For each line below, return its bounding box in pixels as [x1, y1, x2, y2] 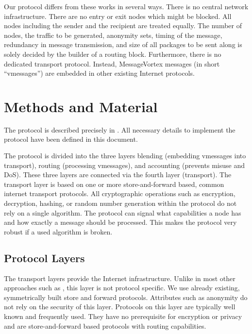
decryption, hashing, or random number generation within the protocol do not [4, 198, 237, 208]
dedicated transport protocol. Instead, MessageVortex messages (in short [4, 58, 220, 68]
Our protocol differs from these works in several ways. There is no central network [4, 1, 249, 11]
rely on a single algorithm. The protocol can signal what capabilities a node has [4, 207, 241, 217]
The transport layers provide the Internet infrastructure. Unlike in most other [4, 273, 235, 283]
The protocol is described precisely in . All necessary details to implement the [4, 124, 235, 134]
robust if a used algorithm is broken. [4, 226, 113, 236]
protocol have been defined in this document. [4, 134, 138, 144]
